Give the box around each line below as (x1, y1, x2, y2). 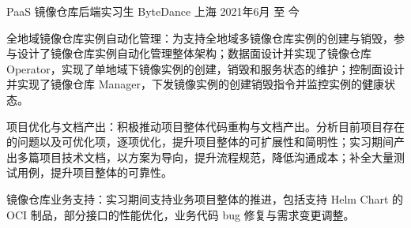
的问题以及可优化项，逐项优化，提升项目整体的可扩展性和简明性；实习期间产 (6, 133, 405, 150)
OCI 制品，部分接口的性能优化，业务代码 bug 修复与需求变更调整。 (6, 206, 355, 222)
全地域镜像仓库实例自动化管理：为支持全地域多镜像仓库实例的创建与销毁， (6, 29, 394, 46)
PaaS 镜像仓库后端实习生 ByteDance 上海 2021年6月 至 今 (6, 3, 300, 19)
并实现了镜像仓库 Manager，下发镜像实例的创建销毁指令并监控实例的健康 (6, 76, 384, 92)
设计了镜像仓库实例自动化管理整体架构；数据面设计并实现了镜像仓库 (17, 45, 371, 62)
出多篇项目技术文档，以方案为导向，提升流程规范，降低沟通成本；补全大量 (6, 148, 394, 165)
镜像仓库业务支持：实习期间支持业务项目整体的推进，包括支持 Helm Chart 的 (6, 190, 404, 207)
